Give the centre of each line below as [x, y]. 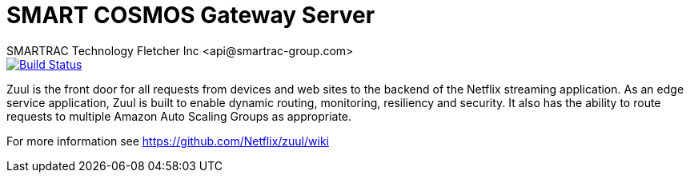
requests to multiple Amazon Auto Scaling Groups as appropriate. [179, 116]
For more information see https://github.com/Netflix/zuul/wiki [168, 141]
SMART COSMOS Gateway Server [191, 15]
